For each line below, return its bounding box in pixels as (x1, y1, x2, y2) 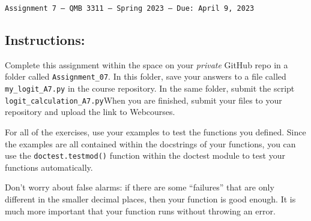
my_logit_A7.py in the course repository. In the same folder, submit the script (5, 82, 295, 95)
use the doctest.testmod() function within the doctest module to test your (5, 149, 285, 162)
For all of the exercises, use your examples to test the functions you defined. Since (5, 126, 306, 138)
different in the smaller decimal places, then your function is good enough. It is (5, 193, 296, 205)
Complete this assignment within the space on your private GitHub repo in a (5, 58, 288, 71)
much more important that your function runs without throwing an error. (5, 204, 276, 217)
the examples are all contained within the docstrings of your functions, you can (5, 137, 296, 150)
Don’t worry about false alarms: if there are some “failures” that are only (5, 181, 274, 193)
